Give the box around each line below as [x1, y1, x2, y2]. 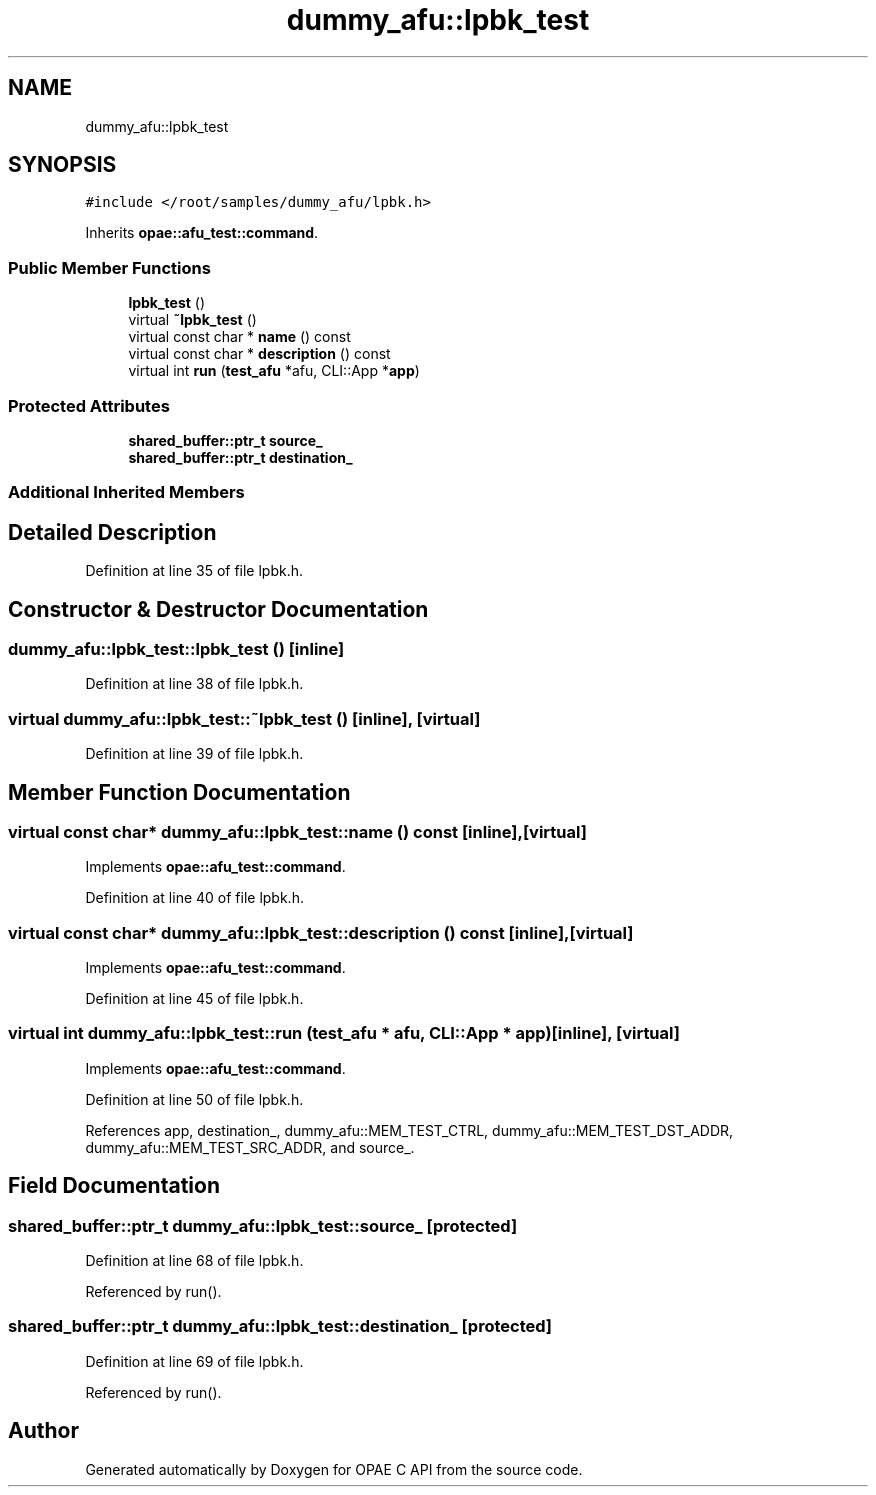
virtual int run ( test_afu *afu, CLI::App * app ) [128, 362, 420, 380]
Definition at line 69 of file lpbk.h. [85, 1352, 304, 1370]
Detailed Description [8, 519, 217, 545]
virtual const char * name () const [128, 328, 351, 346]
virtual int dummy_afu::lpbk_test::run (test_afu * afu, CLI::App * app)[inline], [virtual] [8, 1023, 680, 1044]
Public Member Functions [8, 257, 211, 278]
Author [8, 1418, 79, 1444]
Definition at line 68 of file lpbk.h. [85, 1252, 304, 1270]
